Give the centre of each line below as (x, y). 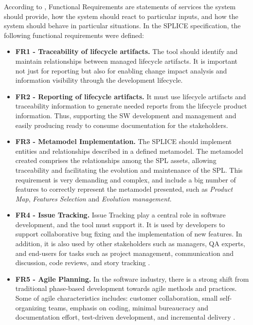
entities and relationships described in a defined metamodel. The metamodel (129, 151)
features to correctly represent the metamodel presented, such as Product (124, 189)
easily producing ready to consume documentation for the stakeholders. (122, 125)
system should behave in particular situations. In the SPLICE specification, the (122, 26)
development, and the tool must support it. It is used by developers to (120, 224)
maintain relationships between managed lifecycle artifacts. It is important (126, 61)
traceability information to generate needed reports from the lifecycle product (131, 106)
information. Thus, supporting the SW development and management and (126, 115)
